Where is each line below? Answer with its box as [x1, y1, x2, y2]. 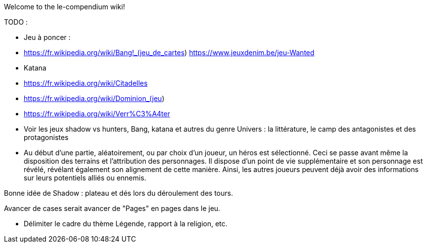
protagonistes [24, 133, 69, 141]
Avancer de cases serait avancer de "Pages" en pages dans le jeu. [4, 204, 221, 212]
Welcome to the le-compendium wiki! [4, 2, 125, 11]
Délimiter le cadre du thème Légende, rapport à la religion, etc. [24, 219, 228, 228]
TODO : [4, 18, 28, 26]
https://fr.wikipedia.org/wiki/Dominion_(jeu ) [24, 94, 164, 103]
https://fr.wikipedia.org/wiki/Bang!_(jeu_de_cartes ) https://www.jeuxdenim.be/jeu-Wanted [24, 48, 314, 57]
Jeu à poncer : [24, 33, 71, 41]
